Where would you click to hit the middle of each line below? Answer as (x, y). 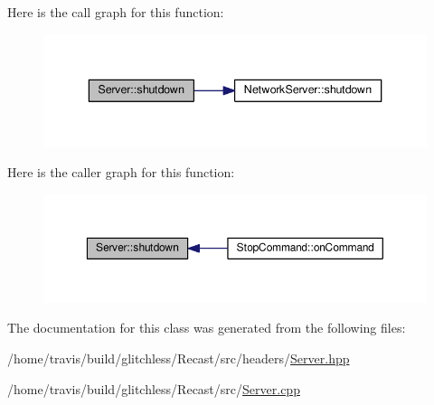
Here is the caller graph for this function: (121, 172)
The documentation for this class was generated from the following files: (207, 328)
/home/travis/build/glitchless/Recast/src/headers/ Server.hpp (179, 358)
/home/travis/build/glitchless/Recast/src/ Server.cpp (154, 388)
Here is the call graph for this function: (116, 12)
